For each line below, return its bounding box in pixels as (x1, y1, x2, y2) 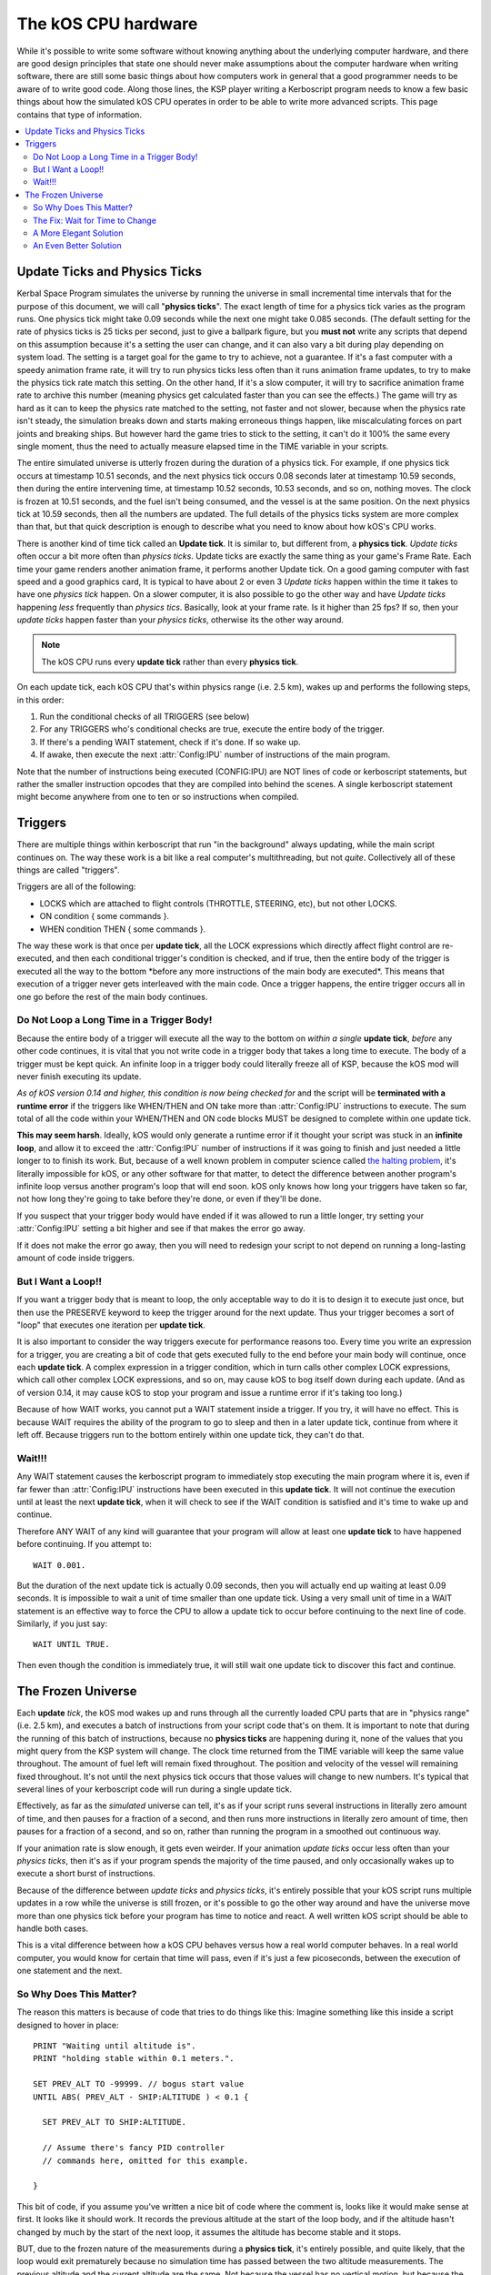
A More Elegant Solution (33, 227, 124, 238)
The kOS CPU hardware (16, 14, 198, 34)
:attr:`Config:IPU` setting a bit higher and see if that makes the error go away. (16, 1223, 306, 1234)
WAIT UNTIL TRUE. (33, 1639, 110, 1650)
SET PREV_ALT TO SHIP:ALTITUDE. (42, 2117, 186, 2128)
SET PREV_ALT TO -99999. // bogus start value (33, 2079, 245, 2089)
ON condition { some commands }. (39, 911, 170, 922)
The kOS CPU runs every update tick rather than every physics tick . (41, 656, 299, 667)
